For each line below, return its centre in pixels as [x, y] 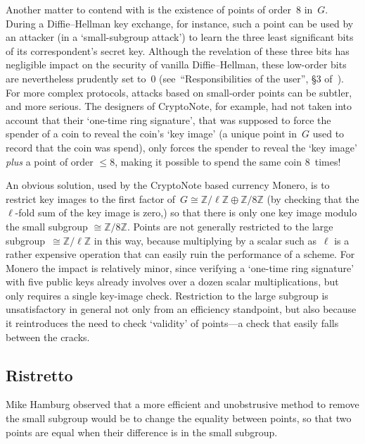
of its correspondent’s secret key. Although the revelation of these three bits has [178, 50]
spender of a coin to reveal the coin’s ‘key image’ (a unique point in [152, 134]
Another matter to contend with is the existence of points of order [148, 9]
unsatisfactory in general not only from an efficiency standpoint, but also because [181, 309]
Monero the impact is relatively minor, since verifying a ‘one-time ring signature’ [180, 267]
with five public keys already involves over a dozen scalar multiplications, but [172, 282]
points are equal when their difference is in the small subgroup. [142, 432]
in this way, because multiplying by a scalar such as [205, 240]
